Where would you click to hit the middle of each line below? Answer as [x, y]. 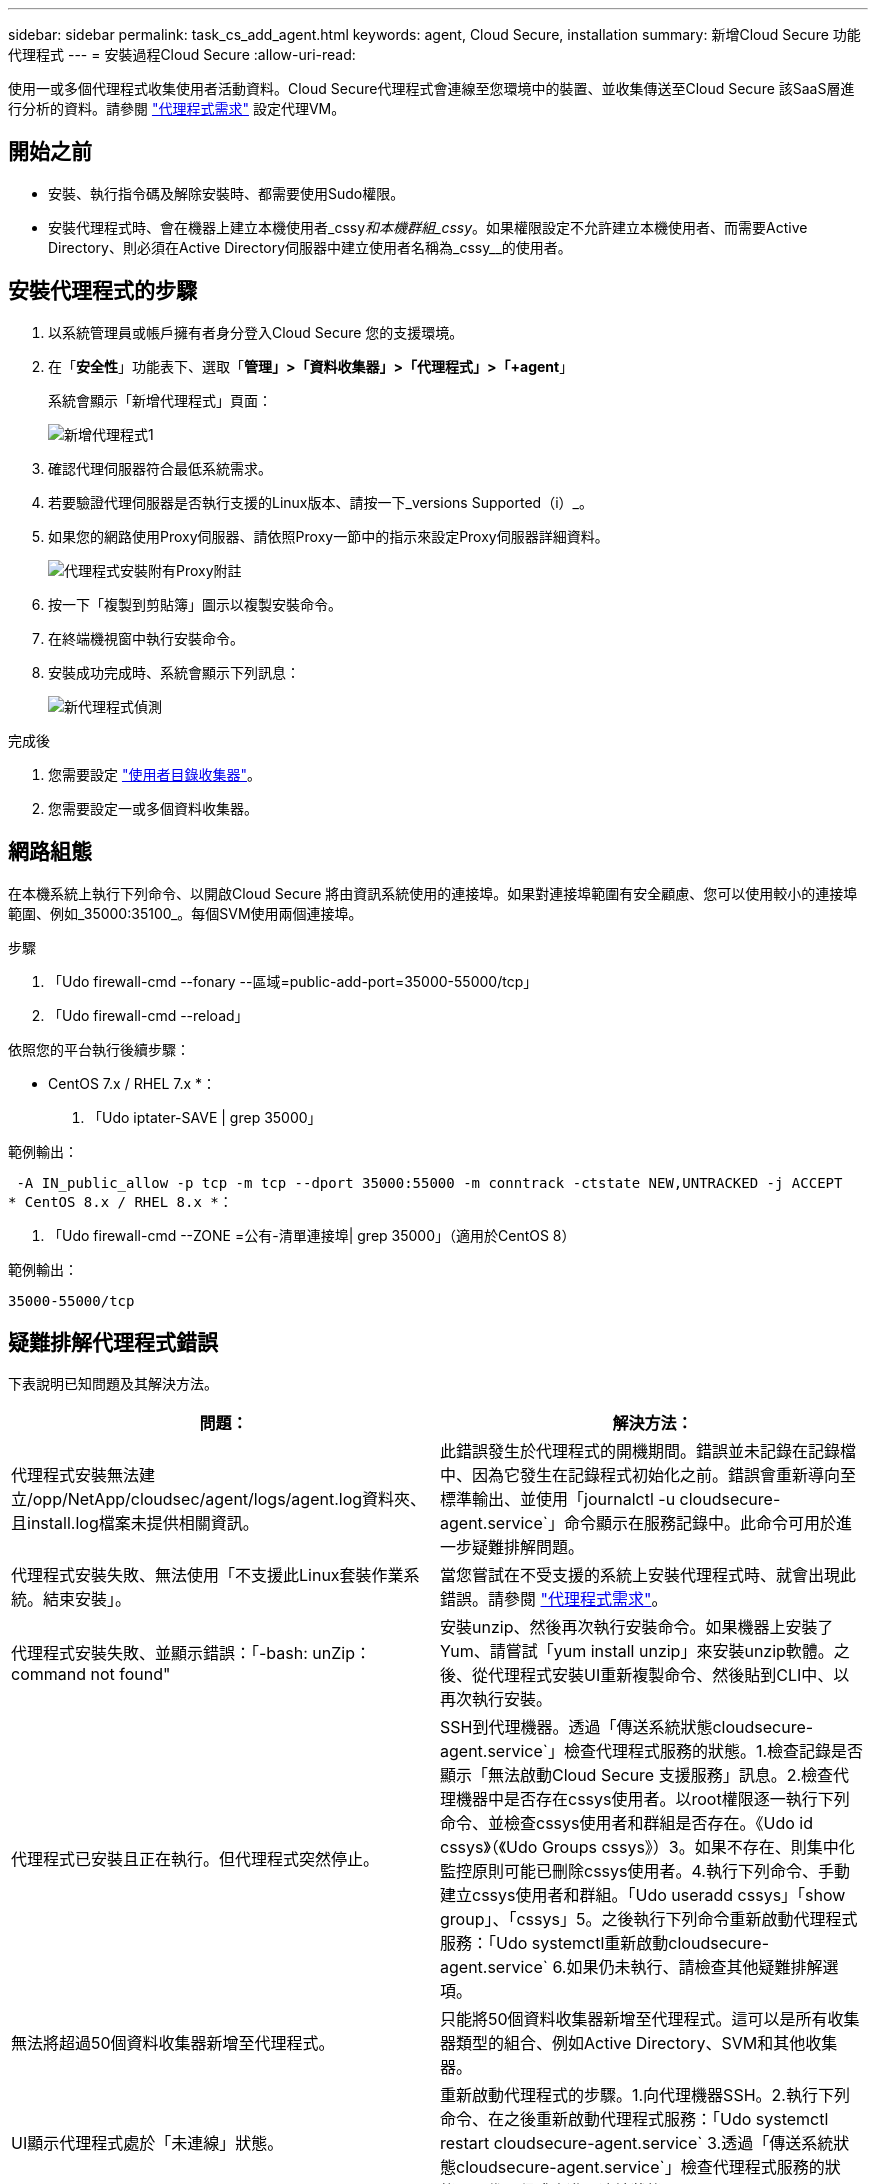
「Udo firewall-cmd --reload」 [148, 1015]
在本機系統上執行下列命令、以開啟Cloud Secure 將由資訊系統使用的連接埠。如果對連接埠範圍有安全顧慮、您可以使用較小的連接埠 [433, 893]
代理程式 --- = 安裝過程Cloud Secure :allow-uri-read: [182, 54]
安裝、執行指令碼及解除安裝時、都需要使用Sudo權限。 [226, 193]
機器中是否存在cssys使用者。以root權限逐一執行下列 [653, 1799]
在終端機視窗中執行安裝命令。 [146, 638]
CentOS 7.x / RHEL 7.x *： [132, 1083]
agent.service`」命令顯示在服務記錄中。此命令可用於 [638, 1523]
